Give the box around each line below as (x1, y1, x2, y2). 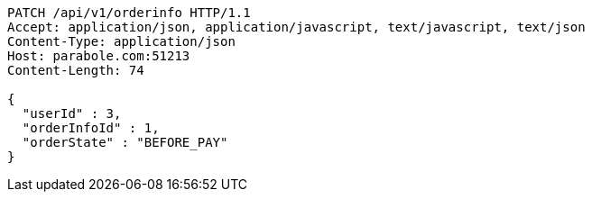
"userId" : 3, (22, 106, 122, 121)
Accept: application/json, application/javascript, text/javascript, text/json (7, 20, 586, 34)
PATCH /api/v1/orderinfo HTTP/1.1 (7, 5, 251, 20)
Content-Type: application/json (7, 34, 236, 49)
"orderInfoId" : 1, (22, 121, 160, 135)
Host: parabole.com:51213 (7, 49, 190, 63)
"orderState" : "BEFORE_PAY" (22, 135, 228, 149)
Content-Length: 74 (7, 63, 144, 77)
